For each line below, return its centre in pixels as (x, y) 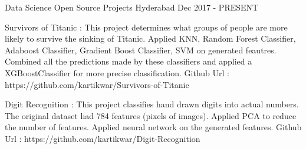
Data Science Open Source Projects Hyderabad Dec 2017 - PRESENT (132, 7)
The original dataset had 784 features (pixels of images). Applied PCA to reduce (151, 115)
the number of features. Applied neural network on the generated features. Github (153, 127)
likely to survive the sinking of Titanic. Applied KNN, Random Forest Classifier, (150, 38)
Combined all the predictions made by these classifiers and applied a (129, 61)
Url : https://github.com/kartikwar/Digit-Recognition (103, 138)
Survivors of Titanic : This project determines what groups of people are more (146, 27)
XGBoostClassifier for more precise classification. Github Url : (117, 72)
